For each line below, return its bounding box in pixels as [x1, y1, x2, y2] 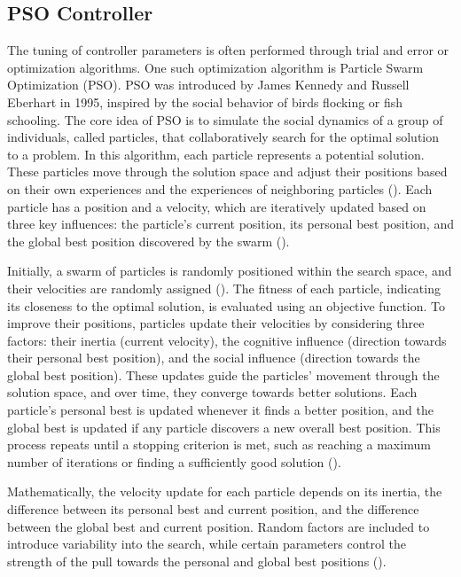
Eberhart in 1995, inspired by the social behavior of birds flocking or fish [7, 92, 403, 111]
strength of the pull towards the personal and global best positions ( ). [7, 551, 387, 570]
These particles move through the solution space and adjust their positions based [7, 162, 448, 181]
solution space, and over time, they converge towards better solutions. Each [7, 383, 418, 402]
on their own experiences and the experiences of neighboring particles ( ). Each [7, 179, 433, 198]
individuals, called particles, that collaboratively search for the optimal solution [7, 128, 440, 146]
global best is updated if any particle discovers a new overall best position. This [7, 417, 441, 436]
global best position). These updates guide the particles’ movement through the [7, 365, 440, 384]
